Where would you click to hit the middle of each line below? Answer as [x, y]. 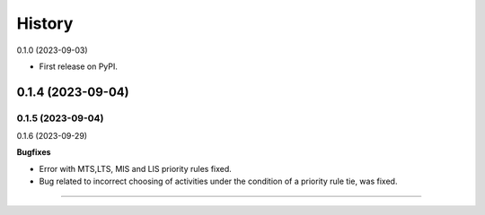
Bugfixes [34, 152]
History [45, 23]
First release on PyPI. [79, 66]
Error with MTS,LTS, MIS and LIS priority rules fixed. [136, 168]
